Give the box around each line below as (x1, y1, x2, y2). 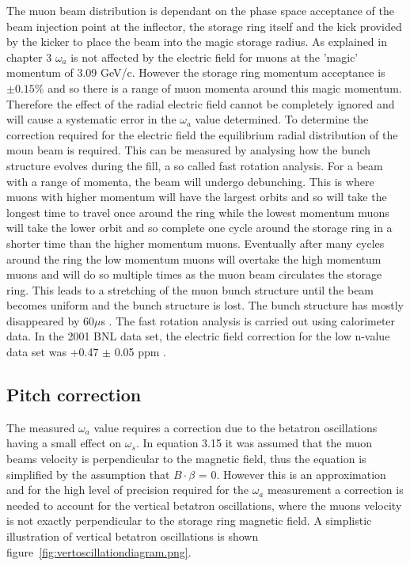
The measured (6, 419, 75, 435)
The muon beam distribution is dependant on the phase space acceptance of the (6, 2, 394, 18)
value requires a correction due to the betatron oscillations (93, 419, 378, 435)
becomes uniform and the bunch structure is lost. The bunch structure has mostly (6, 297, 404, 313)
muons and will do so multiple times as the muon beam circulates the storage (6, 266, 382, 283)
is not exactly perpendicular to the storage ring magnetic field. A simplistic (6, 512, 372, 529)
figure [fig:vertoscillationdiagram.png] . (6, 543, 192, 560)
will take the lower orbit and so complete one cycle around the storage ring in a (6, 219, 393, 236)
